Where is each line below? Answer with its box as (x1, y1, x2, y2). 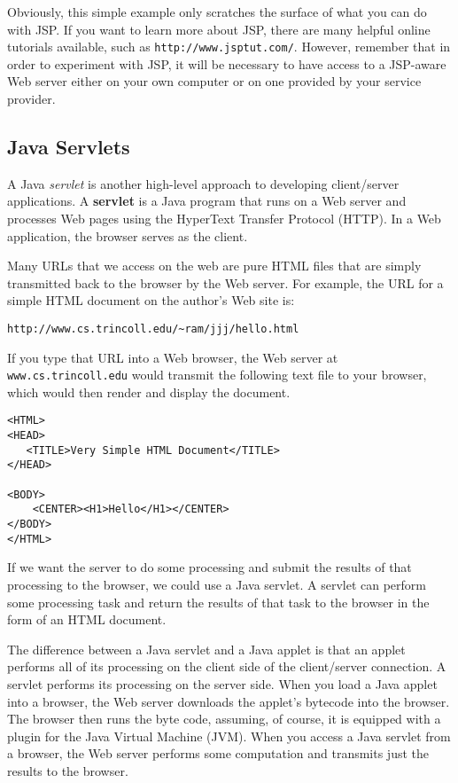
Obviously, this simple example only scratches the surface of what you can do (7, 3, 427, 20)
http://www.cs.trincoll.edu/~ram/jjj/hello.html (7, 322, 299, 335)
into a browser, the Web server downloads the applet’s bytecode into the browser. (7, 692, 450, 710)
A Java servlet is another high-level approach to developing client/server (7, 174, 400, 192)
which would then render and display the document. (7, 382, 291, 401)
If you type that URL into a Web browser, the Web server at (7, 348, 338, 366)
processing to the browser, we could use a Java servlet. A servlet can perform (7, 575, 426, 593)
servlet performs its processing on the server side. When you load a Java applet (7, 674, 438, 693)
